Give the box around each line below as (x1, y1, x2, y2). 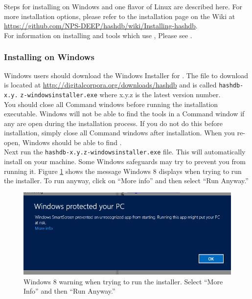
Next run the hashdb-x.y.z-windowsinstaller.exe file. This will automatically (4, 147, 246, 157)
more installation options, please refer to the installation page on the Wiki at (4, 11, 235, 21)
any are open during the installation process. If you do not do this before (4, 118, 223, 128)
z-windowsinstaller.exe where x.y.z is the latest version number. (20, 89, 221, 99)
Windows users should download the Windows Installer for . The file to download (4, 70, 249, 80)
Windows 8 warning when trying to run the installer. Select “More (23, 276, 223, 286)
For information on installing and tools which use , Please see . (4, 30, 192, 40)
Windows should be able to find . (22, 137, 122, 147)
